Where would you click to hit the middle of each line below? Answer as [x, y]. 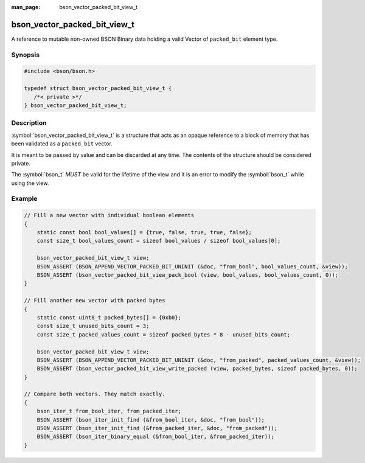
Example [24, 199]
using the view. [30, 183]
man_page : [26, 7]
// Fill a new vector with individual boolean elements [109, 215]
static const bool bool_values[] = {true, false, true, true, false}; [144, 232]
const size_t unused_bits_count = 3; [93, 326]
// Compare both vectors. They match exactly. [95, 394]
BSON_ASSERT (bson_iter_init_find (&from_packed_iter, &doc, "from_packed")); [157, 428]
